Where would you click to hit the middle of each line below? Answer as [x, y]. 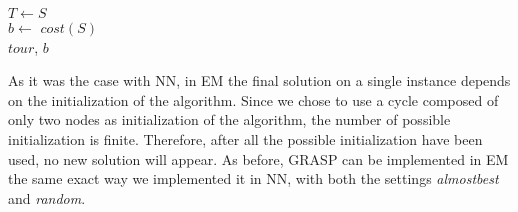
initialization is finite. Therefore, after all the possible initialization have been [245, 138]
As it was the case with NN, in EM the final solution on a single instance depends [259, 80]
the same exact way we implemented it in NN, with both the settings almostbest [253, 178]
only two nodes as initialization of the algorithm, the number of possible [229, 119]
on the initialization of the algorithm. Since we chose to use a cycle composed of [253, 99]
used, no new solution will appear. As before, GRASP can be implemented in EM [258, 158]
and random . [47, 197]
